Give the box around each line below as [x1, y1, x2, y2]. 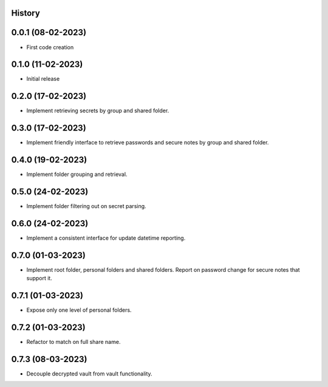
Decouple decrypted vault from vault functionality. [26, 370, 152, 377]
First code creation [26, 43, 74, 51]
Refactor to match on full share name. [26, 338, 121, 346]
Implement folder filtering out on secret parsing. [26, 203, 146, 210]
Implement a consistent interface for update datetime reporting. [26, 234, 186, 241]
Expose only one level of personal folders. [26, 306, 132, 314]
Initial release [26, 75, 60, 82]
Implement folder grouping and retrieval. [26, 170, 128, 178]
